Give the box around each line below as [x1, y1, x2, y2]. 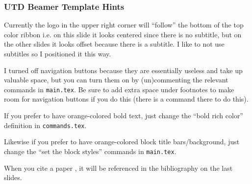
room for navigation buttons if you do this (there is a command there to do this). [4, 94, 249, 104]
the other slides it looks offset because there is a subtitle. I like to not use [4, 39, 225, 49]
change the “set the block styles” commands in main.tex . [4, 146, 176, 156]
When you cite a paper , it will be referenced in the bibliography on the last [4, 162, 233, 173]
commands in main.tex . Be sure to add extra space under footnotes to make [4, 84, 234, 94]
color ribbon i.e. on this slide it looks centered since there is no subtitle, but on [4, 29, 242, 39]
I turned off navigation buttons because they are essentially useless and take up [4, 65, 243, 75]
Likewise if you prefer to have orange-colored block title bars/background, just [4, 136, 240, 147]
